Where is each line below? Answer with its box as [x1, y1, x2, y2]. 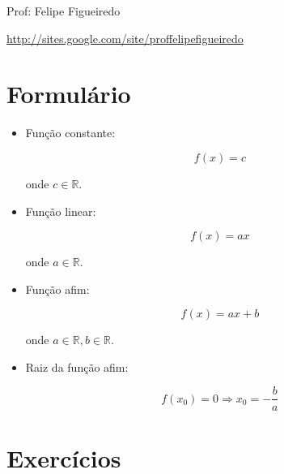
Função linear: [25, 202, 96, 219]
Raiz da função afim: [25, 358, 129, 375]
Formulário [6, 77, 131, 110]
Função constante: [25, 124, 116, 141]
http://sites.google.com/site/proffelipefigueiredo [6, 29, 244, 46]
